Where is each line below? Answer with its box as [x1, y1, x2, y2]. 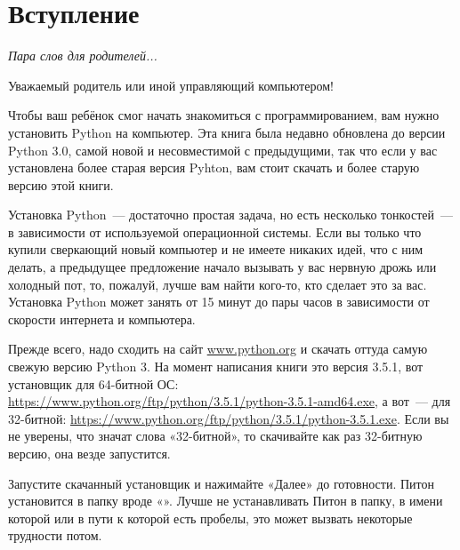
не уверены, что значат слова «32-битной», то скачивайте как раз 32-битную [8, 426, 423, 445]
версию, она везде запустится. [8, 444, 171, 462]
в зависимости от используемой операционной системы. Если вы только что [8, 222, 422, 241]
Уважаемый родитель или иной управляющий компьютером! [8, 76, 334, 94]
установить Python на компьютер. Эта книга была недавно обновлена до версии [8, 123, 446, 141]
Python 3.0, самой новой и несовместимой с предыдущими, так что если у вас [8, 140, 438, 159]
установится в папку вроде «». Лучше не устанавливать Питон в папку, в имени [8, 491, 443, 510]
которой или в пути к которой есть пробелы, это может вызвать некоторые [8, 508, 413, 527]
